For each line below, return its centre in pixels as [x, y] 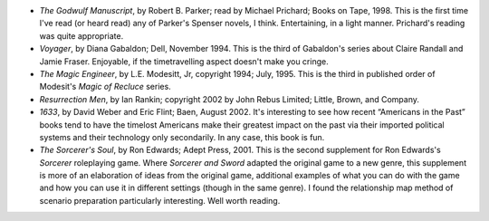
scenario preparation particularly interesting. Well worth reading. [160, 200]
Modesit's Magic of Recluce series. [105, 87]
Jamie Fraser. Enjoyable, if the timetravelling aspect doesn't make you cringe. [184, 61]
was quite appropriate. [81, 35]
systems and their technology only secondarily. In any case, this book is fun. [182, 137]
